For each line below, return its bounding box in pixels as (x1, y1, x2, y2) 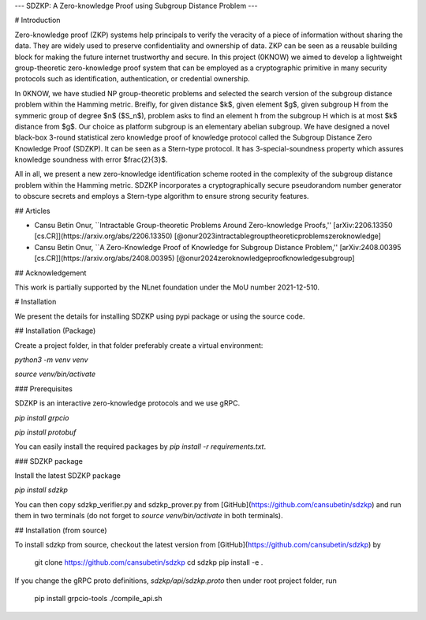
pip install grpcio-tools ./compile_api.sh (34, 594, 163, 603)
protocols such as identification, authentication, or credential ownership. (14, 74, 250, 84)
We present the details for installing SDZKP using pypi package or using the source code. (14, 312, 305, 321)
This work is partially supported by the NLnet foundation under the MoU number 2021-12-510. (14, 282, 319, 292)
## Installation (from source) (14, 525, 107, 535)
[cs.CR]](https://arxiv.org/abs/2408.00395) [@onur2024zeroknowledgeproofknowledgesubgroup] (34, 253, 355, 263)
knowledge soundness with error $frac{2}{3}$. (14, 155, 168, 165)
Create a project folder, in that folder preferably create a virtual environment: (14, 340, 263, 350)
